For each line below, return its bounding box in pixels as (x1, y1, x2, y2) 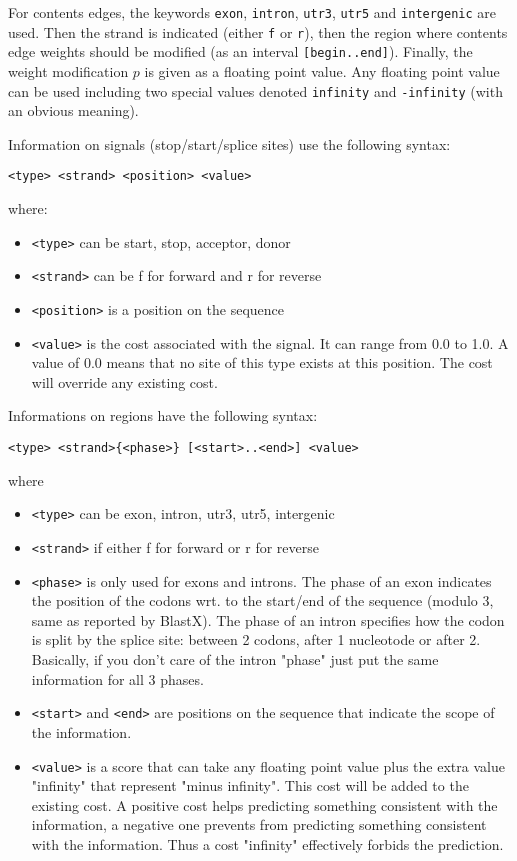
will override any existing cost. (31, 371, 218, 392)
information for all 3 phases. (31, 668, 204, 689)
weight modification (8, 60, 129, 81)
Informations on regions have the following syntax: (8, 405, 318, 426)
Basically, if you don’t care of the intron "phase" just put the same (31, 649, 439, 670)
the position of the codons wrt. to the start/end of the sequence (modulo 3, (31, 590, 494, 611)
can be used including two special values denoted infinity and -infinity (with (8, 80, 503, 101)
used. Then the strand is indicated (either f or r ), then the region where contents (8, 21, 508, 42)
